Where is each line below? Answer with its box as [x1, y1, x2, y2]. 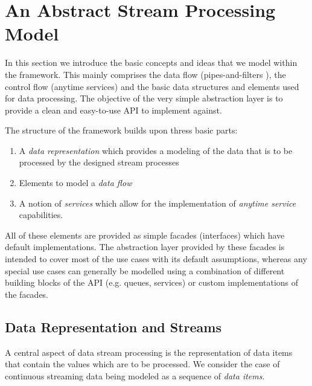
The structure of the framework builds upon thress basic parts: [5, 124, 238, 137]
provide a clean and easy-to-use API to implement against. [5, 103, 222, 116]
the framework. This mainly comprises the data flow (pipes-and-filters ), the [5, 68, 286, 80]
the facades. [5, 288, 49, 300]
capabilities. [19, 208, 63, 221]
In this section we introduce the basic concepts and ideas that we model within [5, 56, 298, 69]
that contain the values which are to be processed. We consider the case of [5, 358, 280, 370]
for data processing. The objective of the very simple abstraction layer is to [5, 92, 283, 105]
